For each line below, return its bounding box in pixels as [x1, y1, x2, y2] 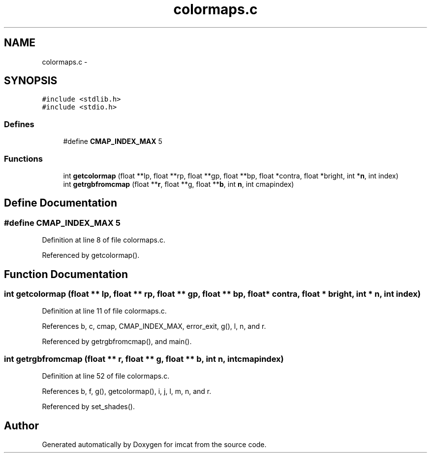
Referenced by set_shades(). [42, 402, 135, 411]
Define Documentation [4, 197, 117, 210]
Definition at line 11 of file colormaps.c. [42, 307, 167, 316]
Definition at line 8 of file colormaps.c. [42, 236, 165, 245]
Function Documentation [4, 268, 128, 281]
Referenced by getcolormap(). [42, 251, 140, 260]
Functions [4, 153, 43, 164]
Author [4, 419, 39, 432]
